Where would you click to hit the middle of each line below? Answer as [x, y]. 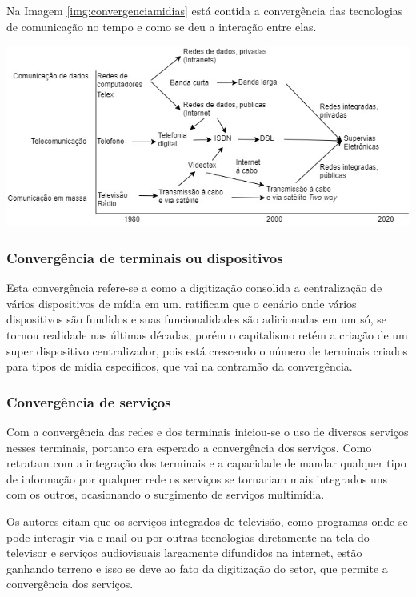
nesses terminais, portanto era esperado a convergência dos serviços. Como [189, 447]
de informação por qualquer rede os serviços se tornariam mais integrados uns [197, 478]
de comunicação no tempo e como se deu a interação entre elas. [162, 26]
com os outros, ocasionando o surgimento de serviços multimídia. [166, 494]
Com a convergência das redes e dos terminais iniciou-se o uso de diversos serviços [208, 431]
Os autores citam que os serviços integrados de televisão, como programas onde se [207, 521]
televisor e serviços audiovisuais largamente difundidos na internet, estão [184, 553]
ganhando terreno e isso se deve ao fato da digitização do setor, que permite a [197, 568]
